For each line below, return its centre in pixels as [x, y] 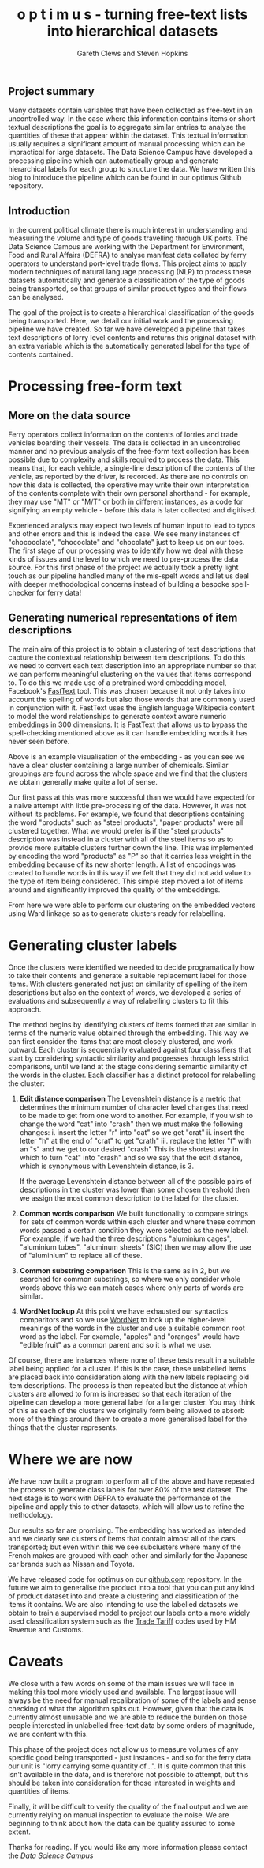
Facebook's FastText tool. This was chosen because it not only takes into [127, 690]
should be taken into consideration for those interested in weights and [122, 1783]
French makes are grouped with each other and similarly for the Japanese [128, 1555]
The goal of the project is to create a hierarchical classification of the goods [131, 312]
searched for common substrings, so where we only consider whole [130, 1279]
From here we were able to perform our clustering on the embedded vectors [132, 905]
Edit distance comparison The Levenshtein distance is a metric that [130, 1098]
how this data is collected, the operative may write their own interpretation [129, 485]
